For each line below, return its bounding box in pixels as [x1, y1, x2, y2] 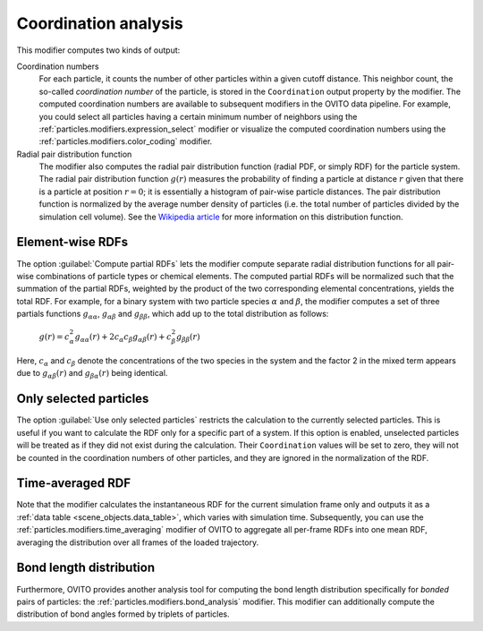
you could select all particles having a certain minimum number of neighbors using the [38, 111, 358, 122]
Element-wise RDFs [16, 234, 129, 250]
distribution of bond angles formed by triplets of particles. [16, 609, 230, 619]
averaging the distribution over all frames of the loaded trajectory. [16, 537, 259, 548]
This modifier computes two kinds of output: [16, 45, 181, 55]
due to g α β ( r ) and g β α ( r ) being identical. [16, 368, 168, 380]
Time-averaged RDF [16, 475, 131, 491]
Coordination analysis [16, 13, 183, 33]
